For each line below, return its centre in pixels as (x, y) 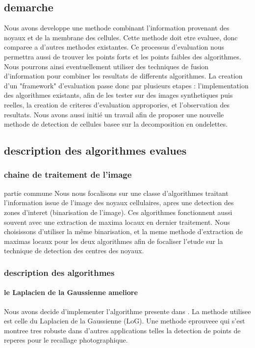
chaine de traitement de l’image (68, 174)
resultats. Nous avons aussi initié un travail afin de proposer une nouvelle (114, 114)
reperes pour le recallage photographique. (66, 340)
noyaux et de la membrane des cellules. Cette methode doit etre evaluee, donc (121, 37)
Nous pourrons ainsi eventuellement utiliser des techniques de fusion (106, 66)
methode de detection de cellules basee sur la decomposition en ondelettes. (116, 124)
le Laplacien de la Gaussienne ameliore (71, 292)
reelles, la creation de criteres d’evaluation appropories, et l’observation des (117, 104)
